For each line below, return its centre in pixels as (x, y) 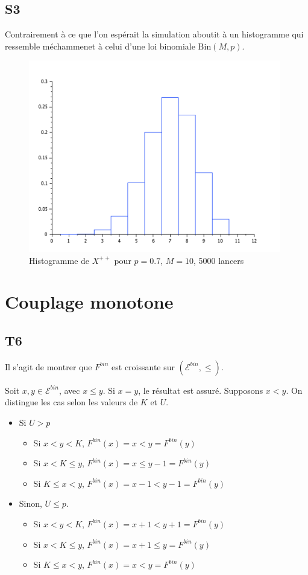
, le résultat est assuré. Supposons (201, 390)
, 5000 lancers (218, 260)
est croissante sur (143, 366)
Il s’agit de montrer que (49, 366)
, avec (69, 390)
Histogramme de (59, 260)
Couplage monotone (89, 302)
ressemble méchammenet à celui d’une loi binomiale (100, 46)
